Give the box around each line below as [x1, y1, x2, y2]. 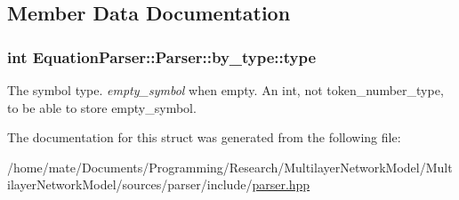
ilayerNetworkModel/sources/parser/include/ [7, 175, 253, 194]
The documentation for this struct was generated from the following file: [7, 128, 401, 147]
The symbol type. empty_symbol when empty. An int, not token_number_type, [7, 81, 444, 99]
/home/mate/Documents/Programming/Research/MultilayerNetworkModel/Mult [7, 157, 453, 176]
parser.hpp [252, 175, 310, 194]
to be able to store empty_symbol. [7, 98, 197, 116]
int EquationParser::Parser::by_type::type [7, 45, 317, 68]
